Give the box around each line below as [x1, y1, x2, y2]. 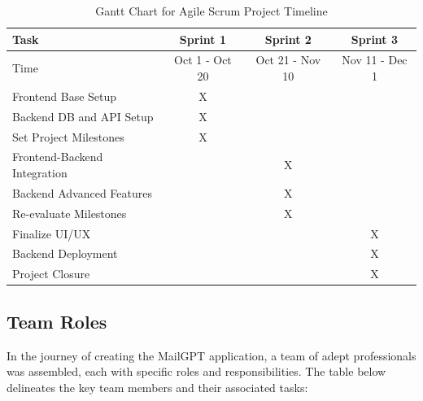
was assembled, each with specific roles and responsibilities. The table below [7, 363, 386, 380]
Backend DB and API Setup [12, 107, 154, 124]
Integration [12, 164, 68, 181]
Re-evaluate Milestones [12, 204, 127, 221]
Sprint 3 [351, 30, 399, 47]
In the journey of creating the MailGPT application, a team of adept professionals [7, 347, 416, 364]
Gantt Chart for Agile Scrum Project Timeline [95, 2, 328, 19]
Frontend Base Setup [12, 87, 117, 104]
